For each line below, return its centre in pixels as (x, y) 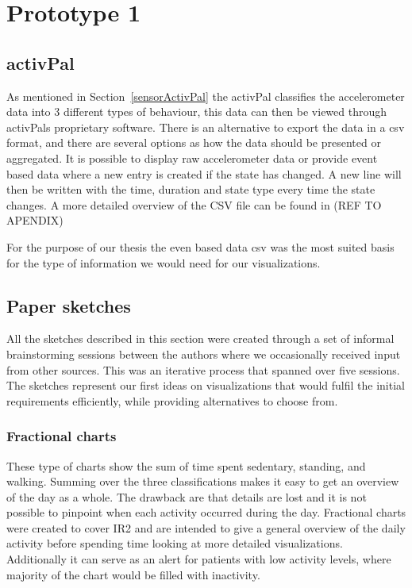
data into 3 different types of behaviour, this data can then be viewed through (197, 111)
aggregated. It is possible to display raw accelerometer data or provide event (192, 158)
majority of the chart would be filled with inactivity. (133, 574)
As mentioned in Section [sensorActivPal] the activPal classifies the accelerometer (206, 96)
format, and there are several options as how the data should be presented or (194, 142)
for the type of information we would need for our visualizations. (164, 262)
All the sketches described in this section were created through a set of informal (200, 338)
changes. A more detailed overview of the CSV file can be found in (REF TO (194, 204)
